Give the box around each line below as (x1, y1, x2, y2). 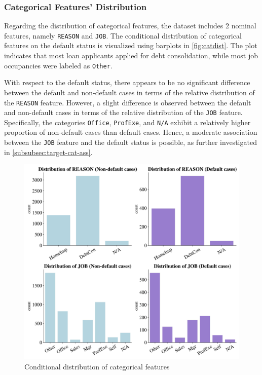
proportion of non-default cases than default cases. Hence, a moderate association (4, 127, 257, 137)
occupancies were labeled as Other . (4, 60, 113, 70)
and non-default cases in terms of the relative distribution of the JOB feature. (4, 107, 243, 118)
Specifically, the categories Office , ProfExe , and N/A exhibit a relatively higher (4, 117, 251, 127)
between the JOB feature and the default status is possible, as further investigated (4, 137, 257, 147)
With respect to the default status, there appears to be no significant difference (4, 77, 250, 88)
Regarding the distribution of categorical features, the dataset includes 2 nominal (4, 20, 256, 31)
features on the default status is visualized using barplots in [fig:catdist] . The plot (4, 40, 257, 51)
